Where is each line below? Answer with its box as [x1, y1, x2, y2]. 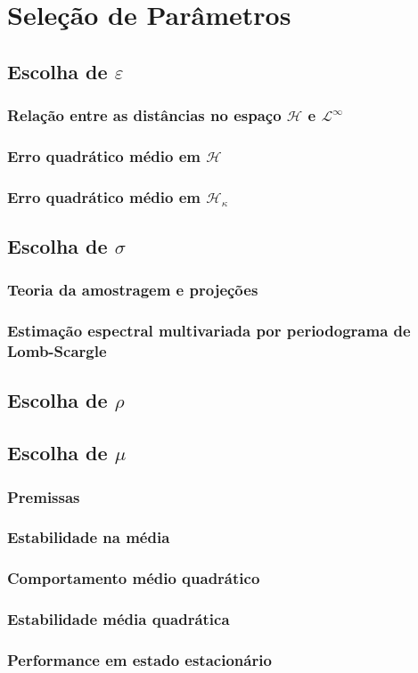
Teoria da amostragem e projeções [7, 279, 258, 301]
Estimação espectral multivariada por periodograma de [7, 320, 411, 342]
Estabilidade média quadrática [7, 608, 230, 630]
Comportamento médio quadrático [7, 567, 260, 589]
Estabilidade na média [7, 526, 170, 548]
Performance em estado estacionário [7, 648, 272, 670]
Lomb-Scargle [7, 340, 107, 362]
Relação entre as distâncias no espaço [7, 104, 282, 126]
